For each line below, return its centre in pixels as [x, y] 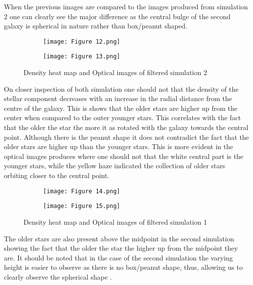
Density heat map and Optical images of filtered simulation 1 [115, 221]
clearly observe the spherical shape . [58, 276]
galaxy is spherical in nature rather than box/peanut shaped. [96, 26]
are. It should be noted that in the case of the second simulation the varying [118, 257]
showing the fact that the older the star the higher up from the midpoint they [121, 248]
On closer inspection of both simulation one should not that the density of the [121, 89]
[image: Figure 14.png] [82, 191]
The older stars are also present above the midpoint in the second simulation [119, 238]
